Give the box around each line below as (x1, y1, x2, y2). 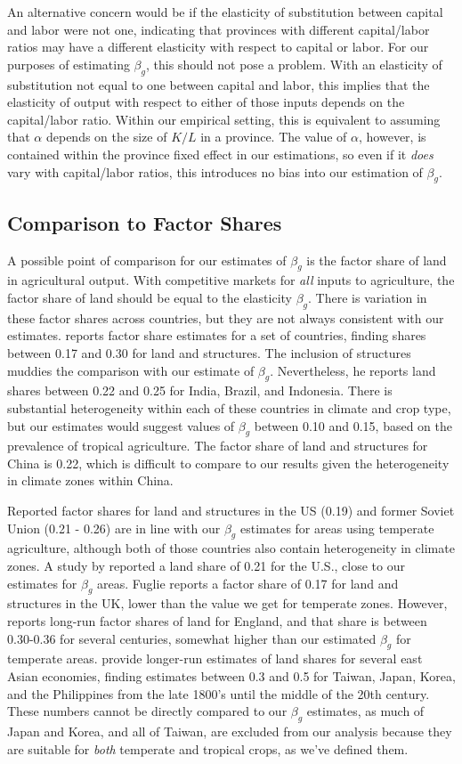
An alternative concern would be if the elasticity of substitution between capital (7, 3, 443, 20)
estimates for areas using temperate (239, 518, 434, 537)
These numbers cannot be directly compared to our (7, 702, 288, 720)
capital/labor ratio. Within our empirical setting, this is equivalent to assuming (7, 110, 441, 128)
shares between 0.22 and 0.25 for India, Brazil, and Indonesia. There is (7, 381, 393, 400)
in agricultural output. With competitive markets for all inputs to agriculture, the (7, 271, 455, 289)
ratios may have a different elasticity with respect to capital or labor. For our (7, 37, 429, 56)
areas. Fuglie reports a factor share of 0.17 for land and (97, 573, 399, 592)
